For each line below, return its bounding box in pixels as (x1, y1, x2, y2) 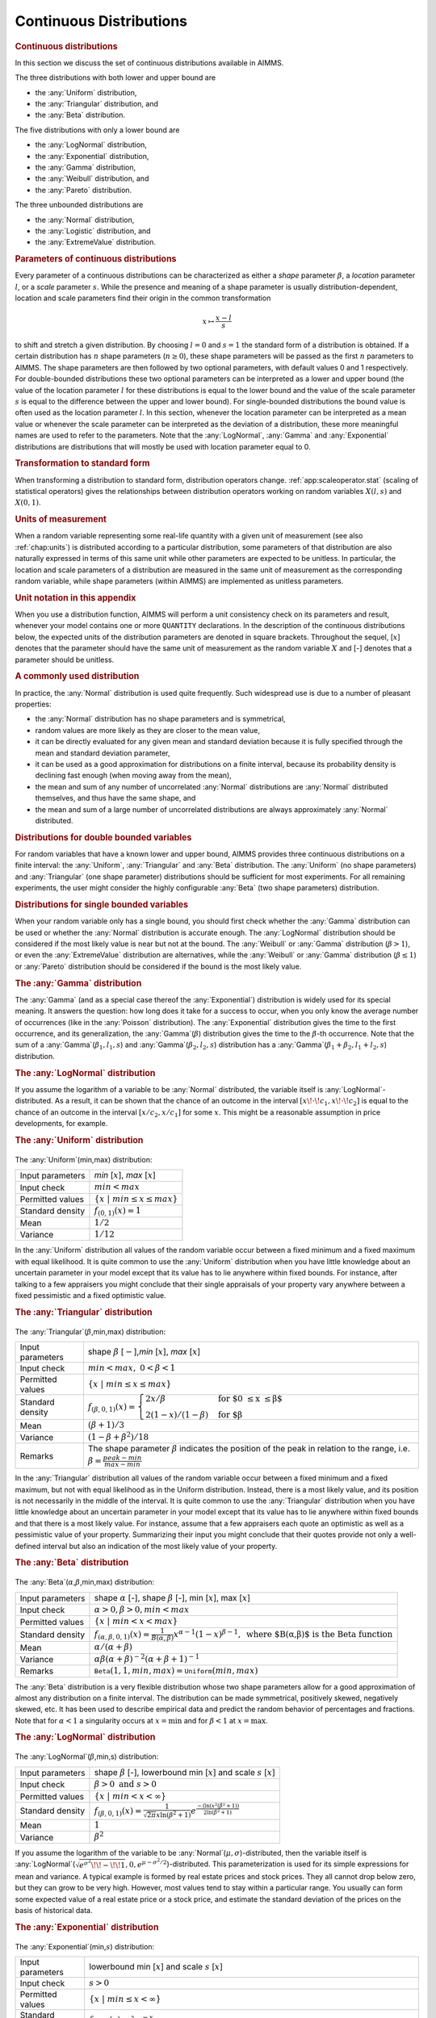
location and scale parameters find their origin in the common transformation (15, 293, 271, 303)
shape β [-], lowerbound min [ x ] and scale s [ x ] (94, 1766, 275, 1777)
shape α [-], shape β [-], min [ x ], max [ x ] (94, 1592, 250, 1603)
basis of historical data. (15, 1905, 93, 1915)
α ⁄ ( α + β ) (94, 1642, 133, 1652)
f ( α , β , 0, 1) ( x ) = (94, 1629, 150, 1641)
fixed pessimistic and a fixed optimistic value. (15, 1291, 166, 1300)
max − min (103, 1460, 141, 1469)
